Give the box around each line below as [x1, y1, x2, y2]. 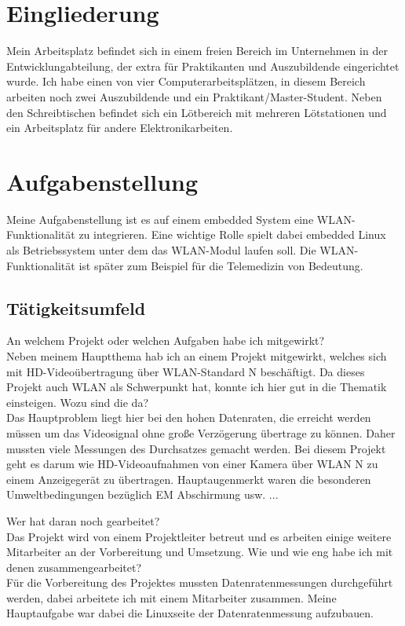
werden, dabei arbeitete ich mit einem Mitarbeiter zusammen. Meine [6, 589, 337, 606]
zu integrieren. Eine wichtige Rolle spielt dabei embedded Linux [78, 226, 386, 243]
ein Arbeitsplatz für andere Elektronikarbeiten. [6, 119, 233, 136]
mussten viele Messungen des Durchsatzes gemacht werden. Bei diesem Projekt [6, 440, 386, 456]
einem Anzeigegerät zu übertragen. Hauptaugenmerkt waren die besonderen [6, 470, 371, 487]
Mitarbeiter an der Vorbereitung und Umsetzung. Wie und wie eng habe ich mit [6, 544, 393, 560]
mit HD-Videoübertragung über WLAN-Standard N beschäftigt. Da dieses [6, 363, 365, 379]
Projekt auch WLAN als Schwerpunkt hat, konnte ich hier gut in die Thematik [6, 379, 387, 395]
